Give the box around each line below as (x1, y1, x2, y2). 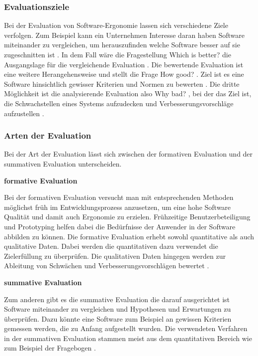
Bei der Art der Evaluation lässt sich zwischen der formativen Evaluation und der (4, 149, 253, 159)
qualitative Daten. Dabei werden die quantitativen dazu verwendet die (4, 241, 218, 251)
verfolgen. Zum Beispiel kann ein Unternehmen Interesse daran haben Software (4, 29, 245, 40)
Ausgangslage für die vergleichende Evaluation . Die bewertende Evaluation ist (4, 59, 244, 69)
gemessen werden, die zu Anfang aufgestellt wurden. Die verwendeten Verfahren (4, 323, 248, 334)
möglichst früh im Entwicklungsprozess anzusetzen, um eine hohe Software (4, 201, 231, 212)
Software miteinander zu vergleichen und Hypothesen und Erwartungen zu (4, 304, 231, 314)
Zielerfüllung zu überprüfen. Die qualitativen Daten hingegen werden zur (4, 250, 226, 261)
